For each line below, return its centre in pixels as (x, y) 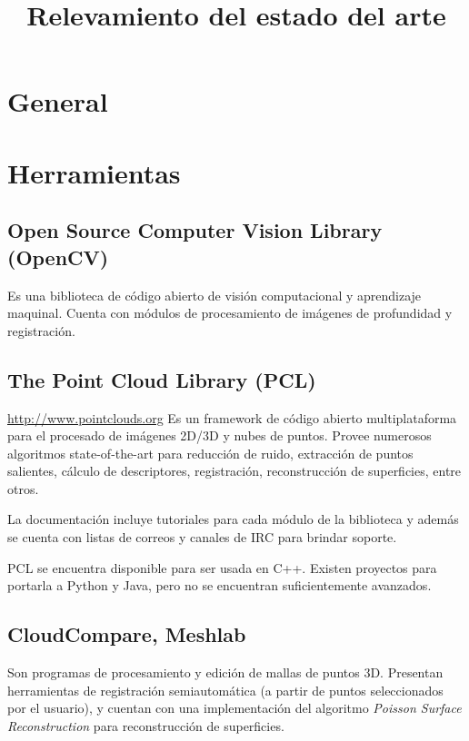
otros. (23, 488)
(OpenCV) (58, 257)
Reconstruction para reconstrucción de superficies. (146, 725)
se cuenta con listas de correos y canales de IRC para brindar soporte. (202, 537)
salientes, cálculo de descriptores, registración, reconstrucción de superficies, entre (234, 471)
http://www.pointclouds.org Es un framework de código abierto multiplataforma (232, 417)
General (58, 101)
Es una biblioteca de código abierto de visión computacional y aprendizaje (215, 295)
